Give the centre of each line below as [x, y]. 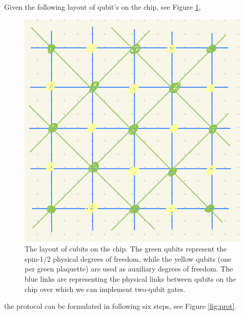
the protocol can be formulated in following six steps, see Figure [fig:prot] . [120, 306]
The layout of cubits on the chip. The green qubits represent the [126, 249]
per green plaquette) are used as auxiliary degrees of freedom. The [129, 269]
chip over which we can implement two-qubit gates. [105, 289]
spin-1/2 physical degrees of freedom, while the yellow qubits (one [128, 258]
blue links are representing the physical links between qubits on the [130, 278]
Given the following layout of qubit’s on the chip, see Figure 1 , [103, 7]
